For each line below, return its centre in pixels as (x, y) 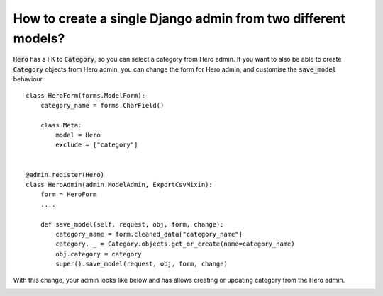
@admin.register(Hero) (65, 175)
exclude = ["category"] (97, 145)
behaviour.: (29, 79)
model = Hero (78, 135)
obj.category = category (99, 254)
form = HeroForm (68, 194)
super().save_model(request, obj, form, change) (142, 264)
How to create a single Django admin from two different (179, 18)
